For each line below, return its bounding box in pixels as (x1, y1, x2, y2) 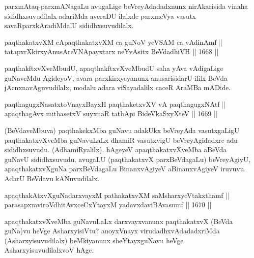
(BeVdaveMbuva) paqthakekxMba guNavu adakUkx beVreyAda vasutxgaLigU (4, 125, 240, 135)
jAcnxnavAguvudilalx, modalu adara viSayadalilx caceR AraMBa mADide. (4, 82, 231, 93)
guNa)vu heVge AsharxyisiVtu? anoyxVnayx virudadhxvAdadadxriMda (4, 226, 220, 236)
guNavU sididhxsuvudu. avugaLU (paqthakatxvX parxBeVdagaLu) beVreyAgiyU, (4, 154, 251, 164)
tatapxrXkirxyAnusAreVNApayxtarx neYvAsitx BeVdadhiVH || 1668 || (4, 46, 219, 57)
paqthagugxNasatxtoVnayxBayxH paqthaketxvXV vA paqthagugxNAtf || (4, 98, 226, 109)
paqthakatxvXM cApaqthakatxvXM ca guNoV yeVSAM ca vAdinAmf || (4, 36, 223, 47)
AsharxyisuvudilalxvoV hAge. (4, 245, 94, 255)
